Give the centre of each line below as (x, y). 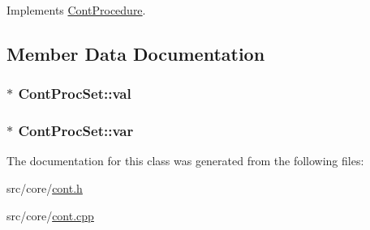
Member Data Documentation (136, 53)
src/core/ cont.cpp (50, 215)
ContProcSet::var (76, 131)
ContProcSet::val (75, 94)
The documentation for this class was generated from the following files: (185, 161)
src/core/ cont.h (45, 188)
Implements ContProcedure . (76, 10)
